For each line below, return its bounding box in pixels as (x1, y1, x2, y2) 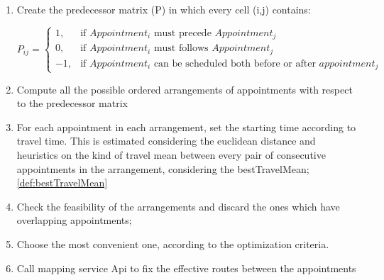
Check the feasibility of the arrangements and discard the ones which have (16, 198, 340, 213)
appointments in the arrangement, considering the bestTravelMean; (16, 161, 309, 176)
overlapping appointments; (16, 213, 132, 228)
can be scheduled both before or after (153, 58, 316, 69)
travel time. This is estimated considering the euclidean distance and (16, 133, 316, 148)
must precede (153, 28, 212, 38)
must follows (153, 43, 209, 54)
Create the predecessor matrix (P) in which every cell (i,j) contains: (16, 2, 311, 16)
